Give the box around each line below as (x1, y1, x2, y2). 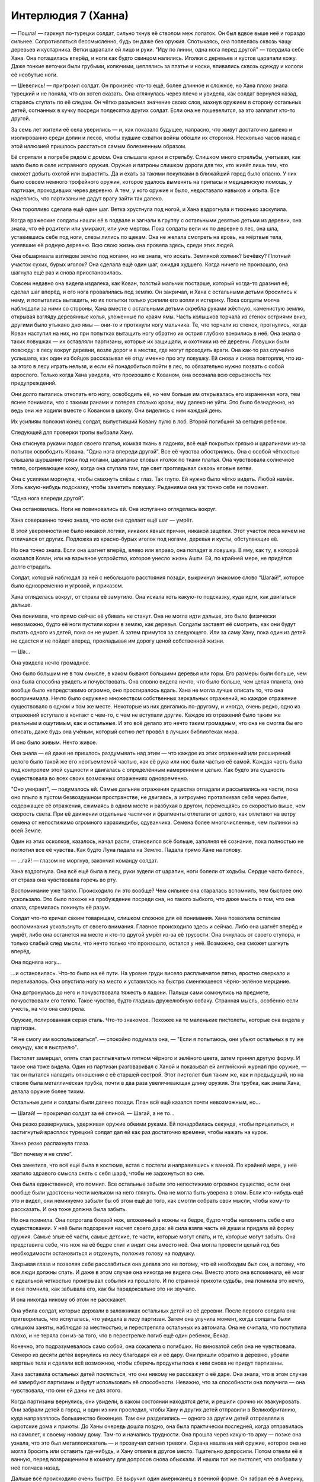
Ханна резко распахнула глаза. (11, 1139, 90, 1146)
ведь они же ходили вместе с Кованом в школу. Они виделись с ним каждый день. (11, 407, 223, 414)
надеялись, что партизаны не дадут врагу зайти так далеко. (11, 194, 164, 202)
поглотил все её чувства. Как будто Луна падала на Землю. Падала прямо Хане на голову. (11, 846, 242, 853)
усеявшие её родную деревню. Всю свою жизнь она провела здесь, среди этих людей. (11, 241, 235, 248)
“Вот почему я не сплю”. (11, 1151, 73, 1158)
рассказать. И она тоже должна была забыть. (11, 1205, 127, 1212)
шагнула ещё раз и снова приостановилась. (11, 269, 123, 276)
